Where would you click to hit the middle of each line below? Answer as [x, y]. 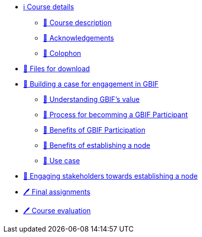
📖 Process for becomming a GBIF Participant [116, 115]
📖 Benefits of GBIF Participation [94, 130]
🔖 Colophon [62, 53]
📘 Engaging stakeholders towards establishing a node [111, 176]
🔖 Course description [77, 23]
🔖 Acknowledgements [79, 38]
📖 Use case [61, 161]
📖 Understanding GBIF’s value [91, 99]
